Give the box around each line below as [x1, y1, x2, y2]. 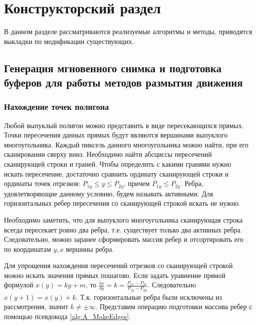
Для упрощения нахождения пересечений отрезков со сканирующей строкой [4, 260, 233, 271]
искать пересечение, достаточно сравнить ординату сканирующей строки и [4, 168, 229, 179]
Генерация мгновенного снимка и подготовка [4, 60, 221, 75]
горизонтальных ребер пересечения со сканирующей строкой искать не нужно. [4, 198, 241, 208]
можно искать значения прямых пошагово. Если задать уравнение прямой [4, 270, 225, 280]
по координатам [4, 243, 51, 254]
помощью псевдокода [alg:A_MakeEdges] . [4, 311, 131, 321]
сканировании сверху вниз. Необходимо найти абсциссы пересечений [4, 149, 212, 159]
